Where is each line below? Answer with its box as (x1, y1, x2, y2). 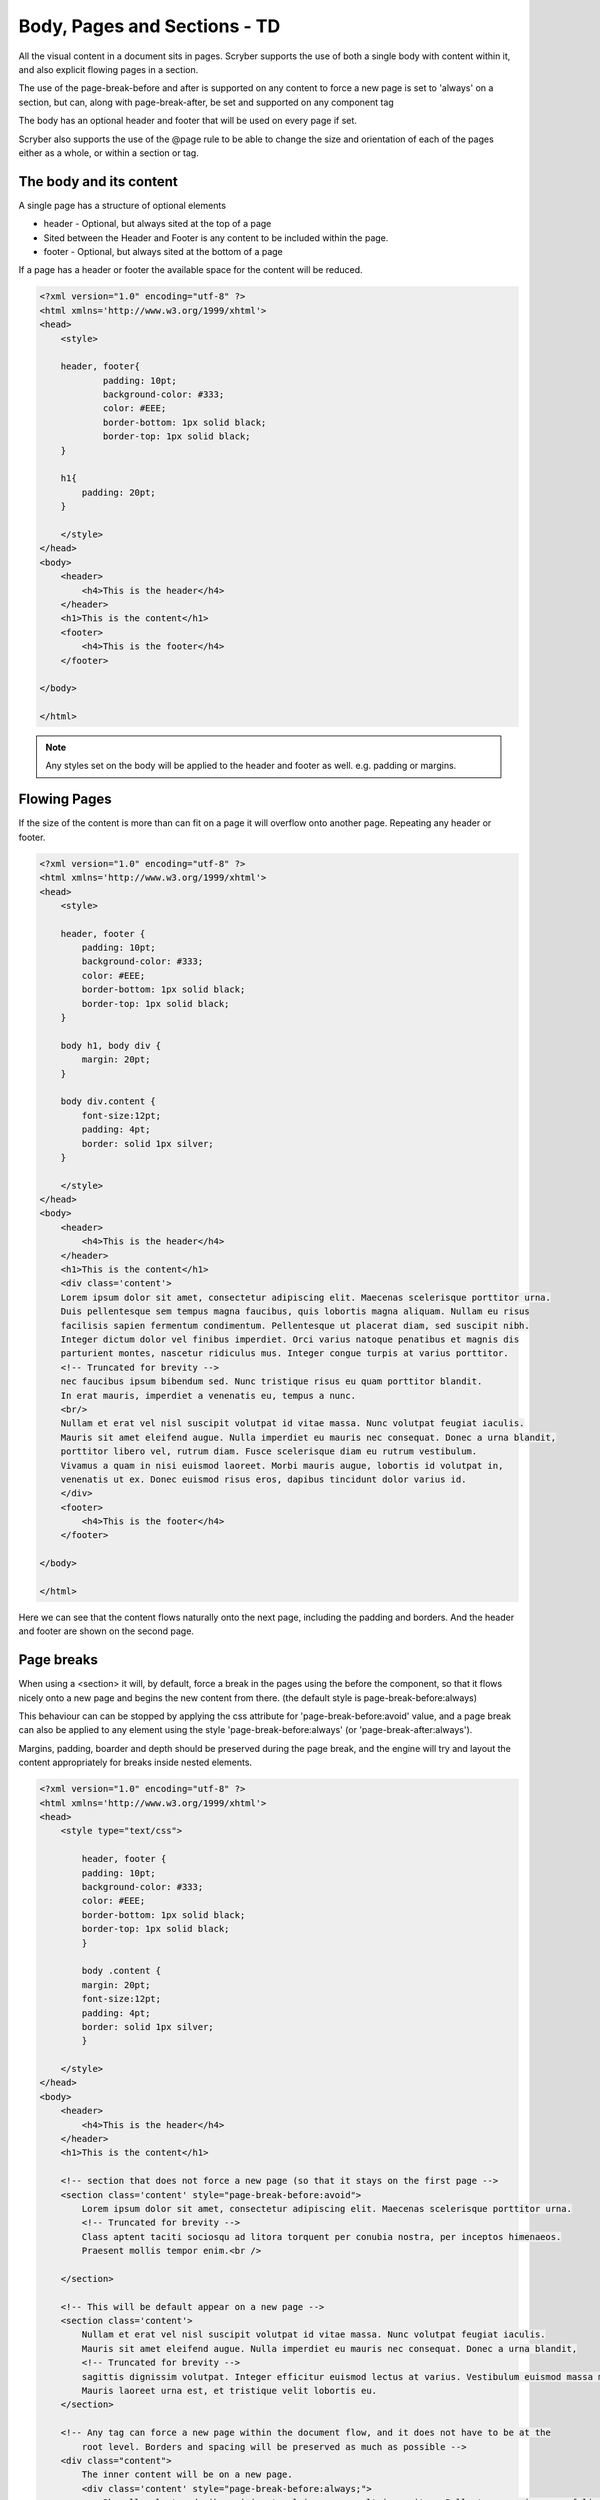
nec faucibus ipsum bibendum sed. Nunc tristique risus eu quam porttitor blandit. (60, 1376, 483, 1387)
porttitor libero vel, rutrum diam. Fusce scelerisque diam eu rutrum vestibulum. (60, 1446, 478, 1457)
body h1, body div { (60, 1040, 162, 1051)
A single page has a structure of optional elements (18, 199, 227, 211)
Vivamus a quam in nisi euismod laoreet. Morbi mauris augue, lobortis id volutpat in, (60, 1460, 504, 1471)
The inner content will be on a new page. (81, 2469, 294, 2480)
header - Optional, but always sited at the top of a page (43, 218, 272, 230)
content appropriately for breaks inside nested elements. (18, 1756, 253, 1769)
